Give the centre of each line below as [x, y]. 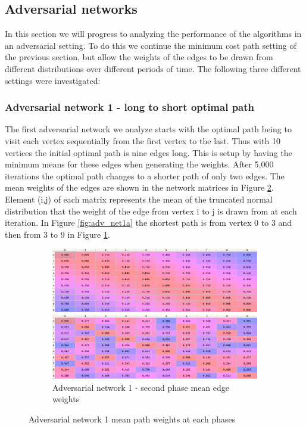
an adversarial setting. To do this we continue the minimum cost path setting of [151, 45]
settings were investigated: [53, 80]
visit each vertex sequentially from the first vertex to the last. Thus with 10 [143, 140]
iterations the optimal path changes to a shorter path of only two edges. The [145, 175]
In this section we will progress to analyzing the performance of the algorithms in [153, 34]
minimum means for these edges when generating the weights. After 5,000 [139, 164]
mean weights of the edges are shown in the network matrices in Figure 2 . [139, 187]
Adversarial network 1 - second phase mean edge [141, 387]
